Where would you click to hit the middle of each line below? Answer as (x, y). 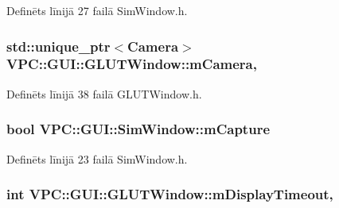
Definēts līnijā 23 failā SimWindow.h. (97, 158)
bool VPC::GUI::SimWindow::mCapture (138, 129)
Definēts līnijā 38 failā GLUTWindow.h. (104, 93)
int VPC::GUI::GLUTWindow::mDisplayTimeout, (170, 194)
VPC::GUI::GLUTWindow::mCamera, (132, 64)
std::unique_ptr (58, 46)
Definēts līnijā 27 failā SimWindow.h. (97, 10)
